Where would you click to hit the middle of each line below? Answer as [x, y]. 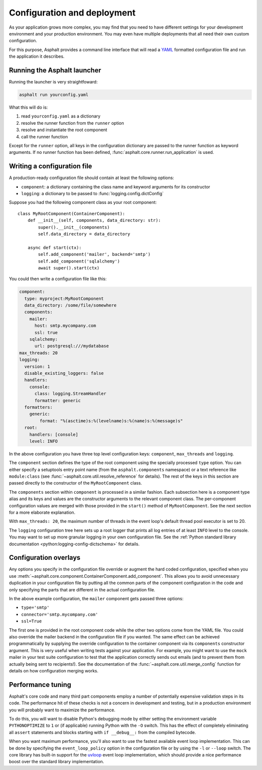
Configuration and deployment [72, 13]
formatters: [39, 407]
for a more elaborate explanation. [42, 512]
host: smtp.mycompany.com [65, 326]
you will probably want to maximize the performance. [62, 710]
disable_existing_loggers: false [64, 373]
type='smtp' [35, 608]
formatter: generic [58, 400]
